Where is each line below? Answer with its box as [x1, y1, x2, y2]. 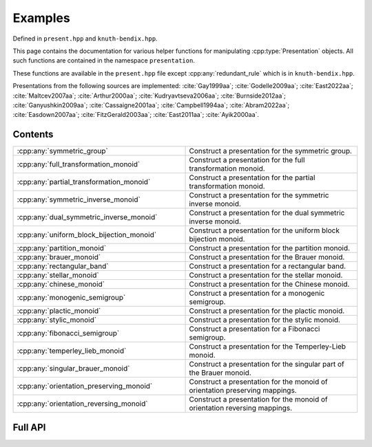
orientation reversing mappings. [189, 403, 293, 413]
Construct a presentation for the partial [189, 173, 316, 182]
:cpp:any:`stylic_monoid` [17, 315, 96, 325]
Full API [12, 422, 46, 433]
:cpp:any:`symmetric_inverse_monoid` [17, 195, 141, 204]
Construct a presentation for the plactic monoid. [189, 306, 345, 316]
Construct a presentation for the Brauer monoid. [189, 252, 345, 262]
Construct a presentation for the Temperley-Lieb [189, 342, 347, 351]
